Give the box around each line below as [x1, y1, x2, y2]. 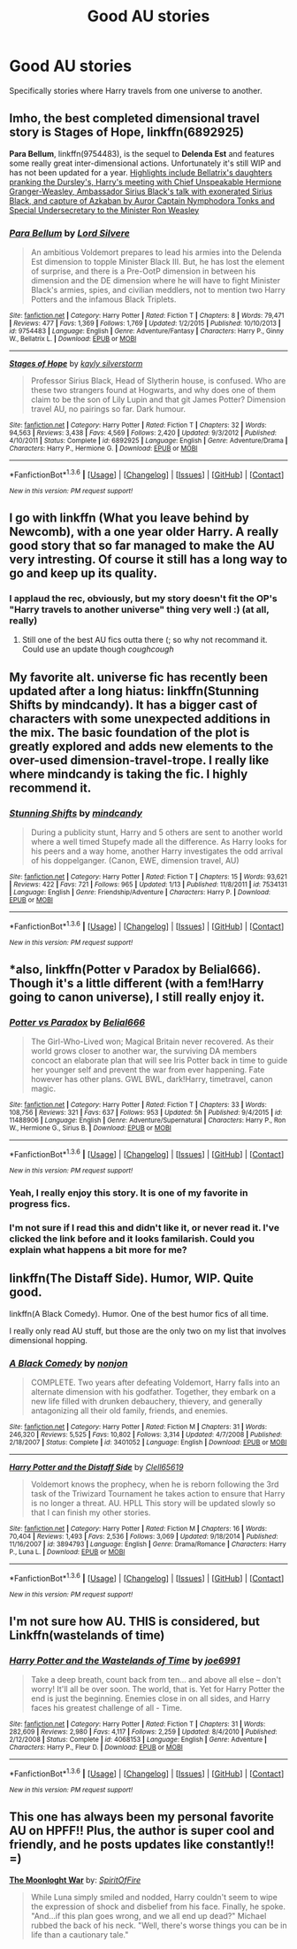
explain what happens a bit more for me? [9, 1243, 187, 1256]
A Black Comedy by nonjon [9, 1357, 128, 1369]
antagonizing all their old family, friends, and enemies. [30, 1405, 228, 1416]
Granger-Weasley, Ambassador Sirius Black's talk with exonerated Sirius [9, 186, 273, 197]
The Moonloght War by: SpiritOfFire [9, 1875, 141, 1885]
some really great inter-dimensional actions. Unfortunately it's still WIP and [9, 158, 281, 168]
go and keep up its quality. [9, 566, 157, 581]
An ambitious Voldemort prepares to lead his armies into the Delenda [30, 247, 282, 258]
